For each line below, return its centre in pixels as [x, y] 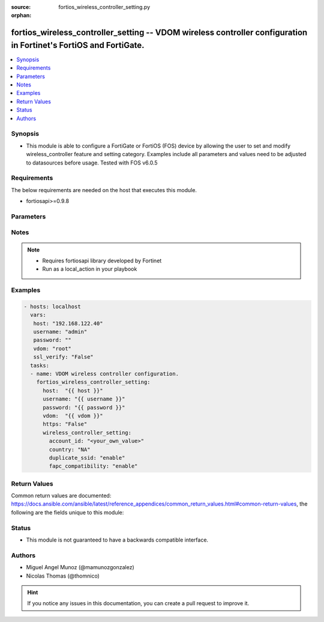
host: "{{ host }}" [73, 391]
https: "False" [65, 424]
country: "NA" [70, 449]
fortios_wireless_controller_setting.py [104, 7]
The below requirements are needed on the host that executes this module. [104, 190]
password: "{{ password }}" [84, 407]
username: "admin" [60, 332]
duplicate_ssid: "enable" [87, 457]
